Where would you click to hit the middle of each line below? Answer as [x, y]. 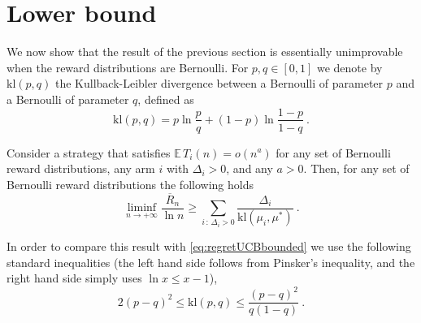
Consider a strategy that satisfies [89, 152]
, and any [250, 168]
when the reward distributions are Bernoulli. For [128, 67]
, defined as [166, 99]
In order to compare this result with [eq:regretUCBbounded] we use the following [209, 246]
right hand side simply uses [74, 278]
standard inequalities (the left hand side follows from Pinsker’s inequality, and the [211, 262]
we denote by [349, 67]
